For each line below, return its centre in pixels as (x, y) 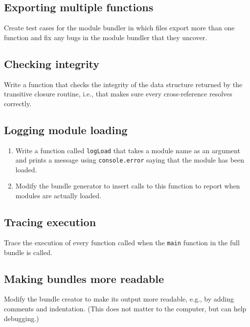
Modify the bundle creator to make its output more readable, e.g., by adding (119, 299)
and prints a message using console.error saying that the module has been (130, 160)
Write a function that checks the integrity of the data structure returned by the (123, 84)
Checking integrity (52, 63)
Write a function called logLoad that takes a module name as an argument (128, 150)
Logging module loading (66, 129)
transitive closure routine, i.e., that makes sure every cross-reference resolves (118, 94)
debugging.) (22, 318)
